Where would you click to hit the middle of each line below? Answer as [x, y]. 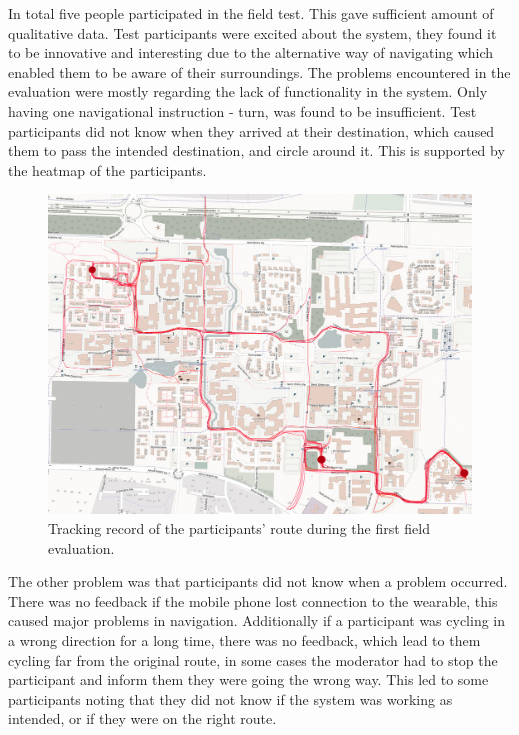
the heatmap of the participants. [107, 169]
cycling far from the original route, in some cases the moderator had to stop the [253, 659]
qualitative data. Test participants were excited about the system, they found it [252, 32]
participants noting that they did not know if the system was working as [230, 698]
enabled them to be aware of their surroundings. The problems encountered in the [259, 71]
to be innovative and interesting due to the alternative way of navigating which [251, 52]
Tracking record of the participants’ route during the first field [239, 528]
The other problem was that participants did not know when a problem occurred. [258, 581]
